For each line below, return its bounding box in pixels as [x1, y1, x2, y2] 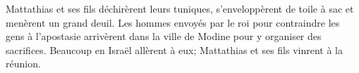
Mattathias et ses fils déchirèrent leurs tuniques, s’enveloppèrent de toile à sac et [6, 1, 354, 15]
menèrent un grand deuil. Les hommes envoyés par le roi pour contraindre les [6, 15, 340, 29]
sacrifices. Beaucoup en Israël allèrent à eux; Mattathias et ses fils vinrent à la [6, 42, 343, 57]
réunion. [6, 56, 41, 71]
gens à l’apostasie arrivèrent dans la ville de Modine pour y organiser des [6, 29, 322, 44]
